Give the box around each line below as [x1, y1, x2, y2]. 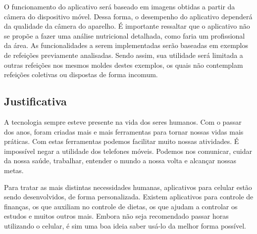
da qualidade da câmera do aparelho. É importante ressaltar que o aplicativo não [4, 21, 250, 31]
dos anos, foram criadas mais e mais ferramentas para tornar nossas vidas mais [4, 126, 244, 137]
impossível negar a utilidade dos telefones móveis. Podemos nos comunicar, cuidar [4, 145, 252, 156]
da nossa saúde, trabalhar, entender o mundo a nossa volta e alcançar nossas [4, 155, 236, 166]
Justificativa [4, 94, 67, 109]
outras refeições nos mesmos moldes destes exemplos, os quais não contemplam [4, 59, 243, 70]
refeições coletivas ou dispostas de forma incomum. [4, 69, 158, 80]
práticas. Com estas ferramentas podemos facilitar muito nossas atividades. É [4, 136, 239, 146]
